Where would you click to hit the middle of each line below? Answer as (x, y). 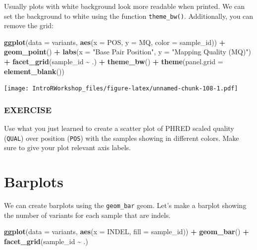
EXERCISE (28, 109)
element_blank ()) (34, 71)
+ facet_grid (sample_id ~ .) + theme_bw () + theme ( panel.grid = (114, 62)
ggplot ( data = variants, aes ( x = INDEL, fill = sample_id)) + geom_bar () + (127, 231)
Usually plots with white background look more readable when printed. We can (125, 6)
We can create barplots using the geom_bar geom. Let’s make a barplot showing (125, 205)
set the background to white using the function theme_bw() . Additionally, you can (129, 16)
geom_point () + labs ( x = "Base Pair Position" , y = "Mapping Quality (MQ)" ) (128, 52)
